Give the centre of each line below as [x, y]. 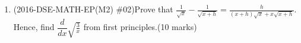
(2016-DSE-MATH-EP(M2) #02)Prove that [93, 9]
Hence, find [34, 27]
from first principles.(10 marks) [140, 27]
